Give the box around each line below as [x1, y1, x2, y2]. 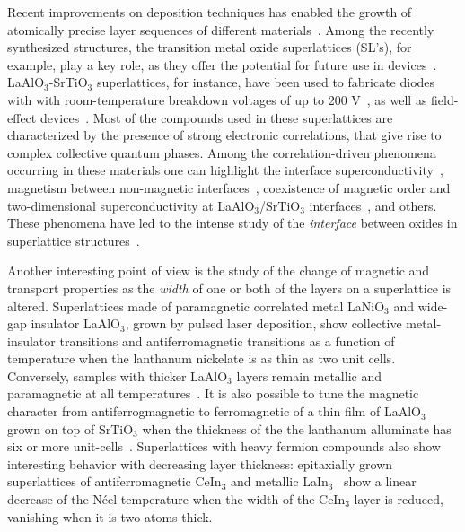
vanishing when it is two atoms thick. [7, 507, 213, 526]
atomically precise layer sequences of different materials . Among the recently [7, 20, 434, 39]
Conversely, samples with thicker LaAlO [7, 366, 228, 385]
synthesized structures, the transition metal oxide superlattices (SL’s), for [7, 38, 412, 57]
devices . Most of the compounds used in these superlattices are [39, 108, 393, 126]
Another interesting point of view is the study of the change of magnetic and [7, 261, 430, 280]
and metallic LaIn [231, 472, 329, 491]
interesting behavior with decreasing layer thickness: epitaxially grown [7, 454, 393, 473]
